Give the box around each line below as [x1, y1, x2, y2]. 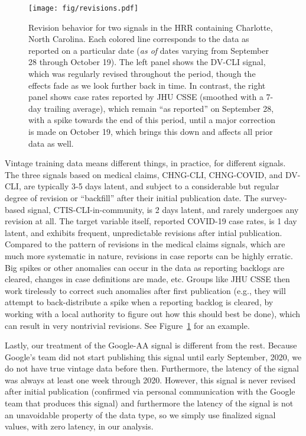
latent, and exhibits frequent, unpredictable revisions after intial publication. [5, 226, 282, 238]
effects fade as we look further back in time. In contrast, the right [28, 79, 266, 91]
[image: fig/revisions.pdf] [28, 4, 139, 12]
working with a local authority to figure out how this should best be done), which [5, 307, 301, 319]
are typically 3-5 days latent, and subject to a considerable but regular [24, 180, 279, 192]
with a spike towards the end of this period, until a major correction [28, 114, 276, 126]
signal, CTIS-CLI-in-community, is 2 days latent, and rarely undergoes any [27, 203, 299, 215]
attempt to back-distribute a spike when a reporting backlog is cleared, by [5, 296, 274, 308]
